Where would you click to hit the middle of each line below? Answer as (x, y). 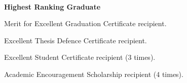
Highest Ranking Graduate (52, 6)
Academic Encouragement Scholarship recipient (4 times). (94, 74)
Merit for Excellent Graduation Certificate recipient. (85, 23)
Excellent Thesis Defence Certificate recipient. (76, 40)
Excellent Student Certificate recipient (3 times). (80, 57)
